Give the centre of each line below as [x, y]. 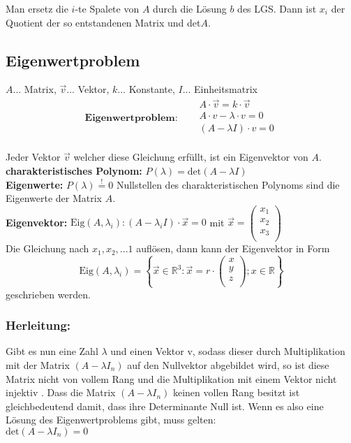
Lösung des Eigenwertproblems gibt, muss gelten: [111, 420]
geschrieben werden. [48, 294]
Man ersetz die [37, 8]
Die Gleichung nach [47, 248]
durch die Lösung [190, 8]
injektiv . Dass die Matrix [61, 392]
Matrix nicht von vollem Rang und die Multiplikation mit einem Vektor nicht [171, 378]
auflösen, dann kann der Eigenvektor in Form [233, 248]
